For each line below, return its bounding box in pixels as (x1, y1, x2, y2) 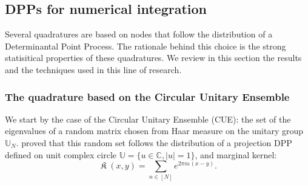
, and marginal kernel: (195, 148, 277, 161)
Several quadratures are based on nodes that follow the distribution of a (5, 28, 273, 40)
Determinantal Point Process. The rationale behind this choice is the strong (5, 39, 286, 52)
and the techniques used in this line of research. (5, 63, 182, 75)
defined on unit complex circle (5, 148, 116, 161)
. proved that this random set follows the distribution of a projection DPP (16, 136, 292, 149)
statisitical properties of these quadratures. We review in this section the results (5, 51, 302, 64)
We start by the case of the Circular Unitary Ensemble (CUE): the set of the (5, 112, 291, 125)
